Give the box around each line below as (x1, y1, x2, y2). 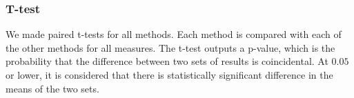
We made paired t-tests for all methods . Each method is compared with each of (6, 27, 342, 41)
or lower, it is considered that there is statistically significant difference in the (6, 68, 333, 81)
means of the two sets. (6, 81, 99, 95)
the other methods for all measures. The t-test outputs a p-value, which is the (6, 40, 335, 55)
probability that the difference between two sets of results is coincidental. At (6, 54, 328, 68)
